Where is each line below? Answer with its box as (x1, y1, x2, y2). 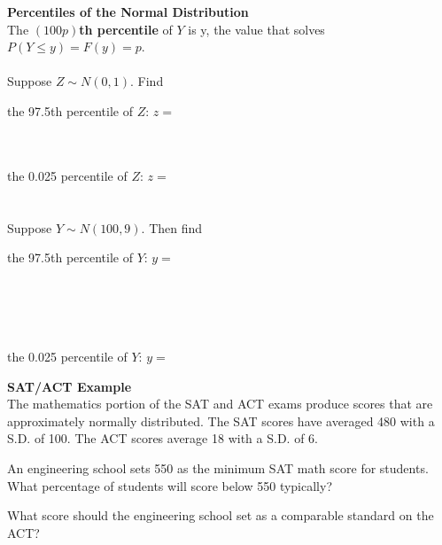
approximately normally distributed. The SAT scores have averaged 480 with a (7, 411, 435, 430)
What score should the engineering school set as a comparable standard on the (7, 506, 434, 525)
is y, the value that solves (188, 19, 325, 38)
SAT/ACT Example (7, 377, 132, 395)
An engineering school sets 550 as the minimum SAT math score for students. (7, 459, 429, 478)
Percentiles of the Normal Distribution (7, 3, 249, 20)
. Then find (141, 218, 203, 237)
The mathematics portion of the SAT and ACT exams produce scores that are (7, 394, 433, 413)
